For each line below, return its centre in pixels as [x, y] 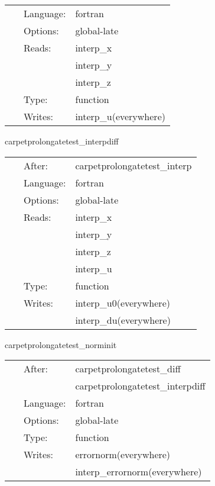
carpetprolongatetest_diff [128, 369]
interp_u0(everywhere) [123, 302]
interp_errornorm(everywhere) [139, 472]
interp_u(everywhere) [120, 116]
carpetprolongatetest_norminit [61, 344]
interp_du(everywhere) [123, 320]
